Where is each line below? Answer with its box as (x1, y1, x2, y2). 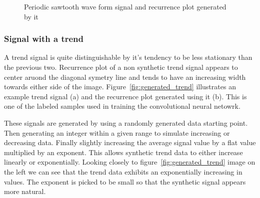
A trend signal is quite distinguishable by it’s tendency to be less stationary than (4, 52, 252, 62)
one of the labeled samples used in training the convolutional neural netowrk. (4, 101, 240, 111)
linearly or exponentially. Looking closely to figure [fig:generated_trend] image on (4, 157, 255, 167)
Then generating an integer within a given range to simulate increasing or (4, 127, 230, 138)
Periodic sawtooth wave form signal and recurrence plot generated (24, 1, 226, 11)
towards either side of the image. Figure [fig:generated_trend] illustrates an (4, 81, 236, 92)
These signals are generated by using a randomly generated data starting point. (4, 117, 248, 128)
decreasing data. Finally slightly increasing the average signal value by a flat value (4, 137, 256, 148)
